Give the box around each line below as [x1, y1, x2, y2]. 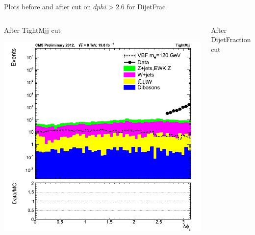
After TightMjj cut [4, 24, 61, 35]
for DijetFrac [127, 1, 166, 11]
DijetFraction [211, 34, 251, 45]
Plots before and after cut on [4, 1, 91, 11]
